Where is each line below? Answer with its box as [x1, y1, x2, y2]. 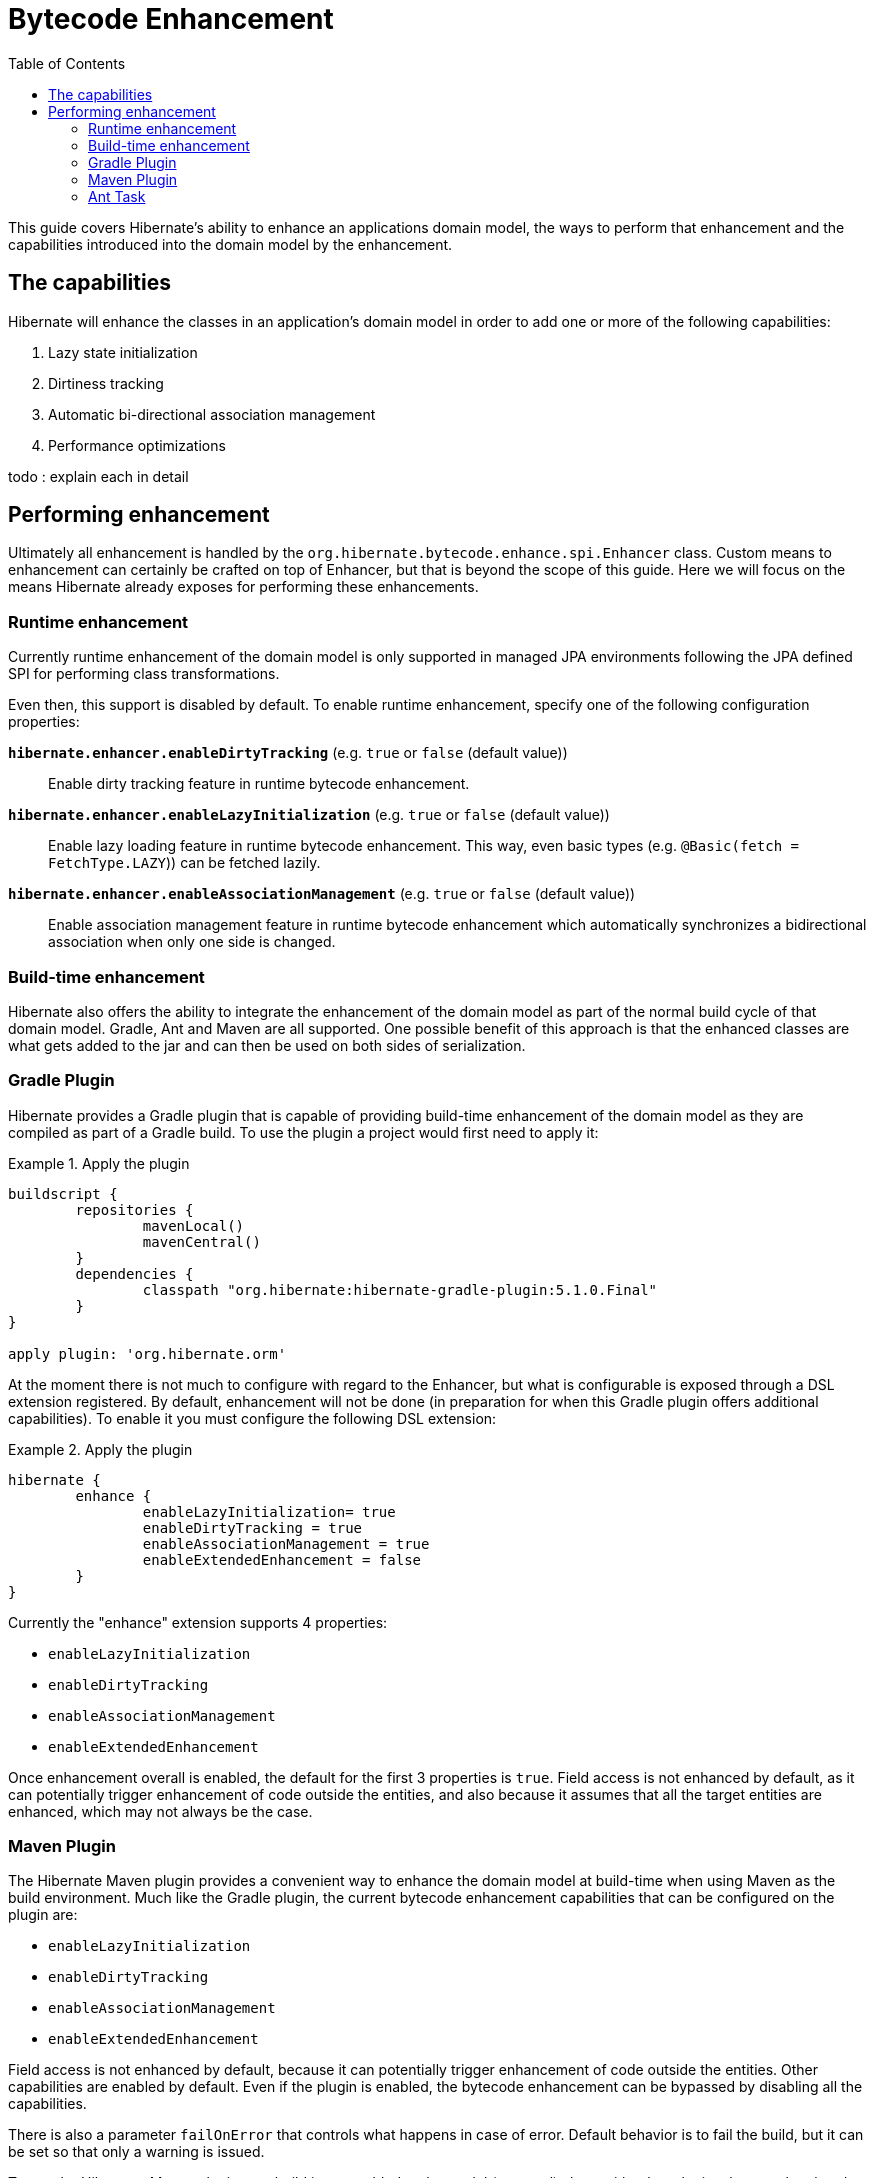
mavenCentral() [142, 1233, 261, 1250]
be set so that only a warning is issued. [8, 2143, 265, 2161]
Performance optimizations [48, 436, 226, 454]
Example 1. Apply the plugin [8, 1154, 190, 1172]
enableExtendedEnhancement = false [142, 1551, 422, 1568]
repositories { [75, 1201, 194, 1218]
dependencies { [75, 1265, 194, 1282]
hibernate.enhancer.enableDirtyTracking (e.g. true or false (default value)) [8, 744, 568, 762]
